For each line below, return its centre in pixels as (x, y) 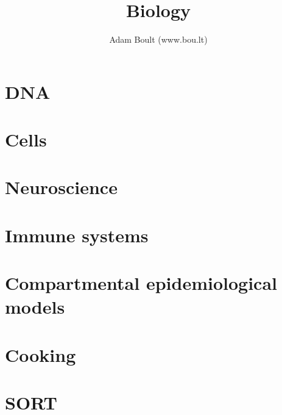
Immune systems (77, 235)
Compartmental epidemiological (141, 283)
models (35, 307)
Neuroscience (61, 187)
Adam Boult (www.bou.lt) (158, 39)
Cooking (41, 354)
